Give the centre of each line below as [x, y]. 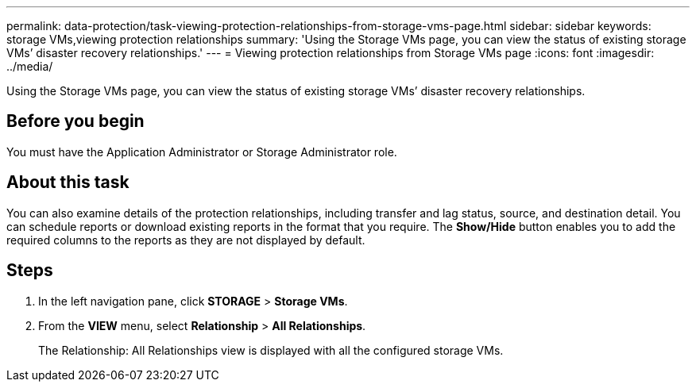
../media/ [30, 66]
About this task [68, 182]
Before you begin [75, 121]
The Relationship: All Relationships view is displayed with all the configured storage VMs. [271, 350]
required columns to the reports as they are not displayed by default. [186, 240]
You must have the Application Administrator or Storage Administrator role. [202, 152]
